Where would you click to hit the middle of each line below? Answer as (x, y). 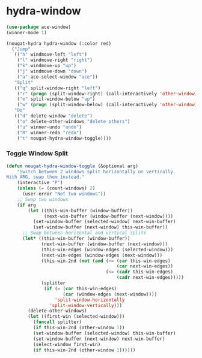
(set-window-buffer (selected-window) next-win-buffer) (104, 222)
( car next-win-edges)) (145, 266)
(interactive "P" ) (40, 183)
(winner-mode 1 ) (26, 32)
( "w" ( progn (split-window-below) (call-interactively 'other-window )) (109, 105)
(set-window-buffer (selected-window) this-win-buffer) (104, 333)
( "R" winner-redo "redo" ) (50, 133)
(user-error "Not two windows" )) (64, 194)
